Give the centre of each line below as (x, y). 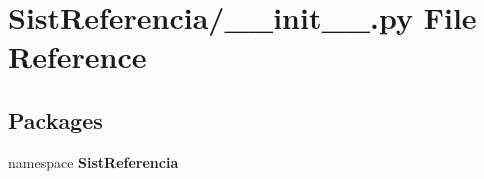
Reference (77, 56)
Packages (55, 119)
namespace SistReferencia (93, 161)
